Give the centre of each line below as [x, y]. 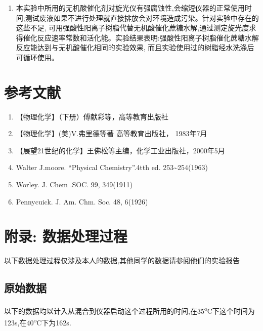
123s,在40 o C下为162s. [38, 322]
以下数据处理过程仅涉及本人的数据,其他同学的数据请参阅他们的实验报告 [122, 260]
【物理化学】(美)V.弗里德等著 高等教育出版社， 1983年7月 [112, 133]
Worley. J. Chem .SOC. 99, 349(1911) [74, 184]
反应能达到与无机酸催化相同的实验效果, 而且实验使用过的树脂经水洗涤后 [135, 47]
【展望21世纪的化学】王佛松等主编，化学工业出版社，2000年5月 [120, 150]
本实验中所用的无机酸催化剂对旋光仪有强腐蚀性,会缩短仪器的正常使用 [130, 8]
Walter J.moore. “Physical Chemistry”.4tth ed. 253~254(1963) [112, 167]
